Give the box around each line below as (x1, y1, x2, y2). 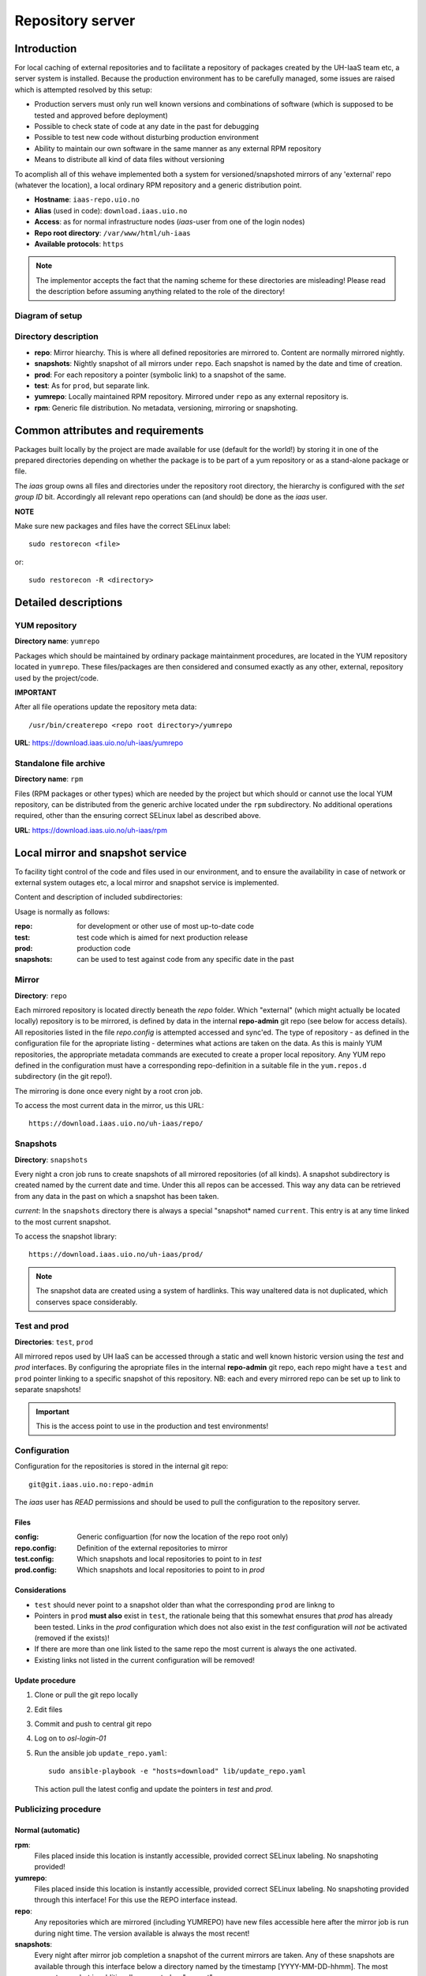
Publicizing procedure (14, 1804, 102, 1815)
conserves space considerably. (35, 1297, 138, 1307)
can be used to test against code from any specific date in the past (77, 955, 295, 964)
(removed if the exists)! (34, 1633, 110, 1643)
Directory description (14, 331, 99, 342)
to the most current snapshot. (14, 1217, 111, 1227)
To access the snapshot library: (14, 1231, 118, 1241)
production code (77, 944, 131, 953)
